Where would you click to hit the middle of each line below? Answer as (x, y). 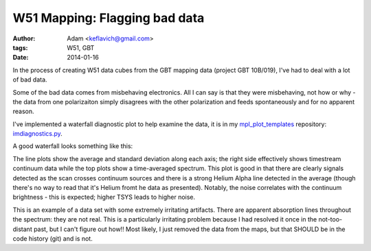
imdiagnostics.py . (38, 134)
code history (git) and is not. (53, 238)
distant (22, 229)
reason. (23, 111)
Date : (21, 58)
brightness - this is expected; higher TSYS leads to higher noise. (104, 197)
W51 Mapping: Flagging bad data (109, 18)
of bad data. (30, 80)
